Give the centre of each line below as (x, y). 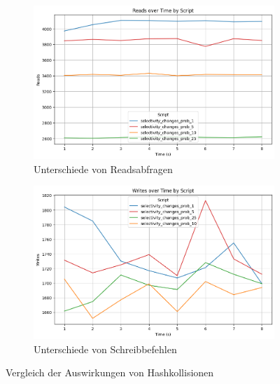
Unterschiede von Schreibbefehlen (105, 349)
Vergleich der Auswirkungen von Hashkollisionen (110, 372)
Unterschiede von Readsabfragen (103, 169)
